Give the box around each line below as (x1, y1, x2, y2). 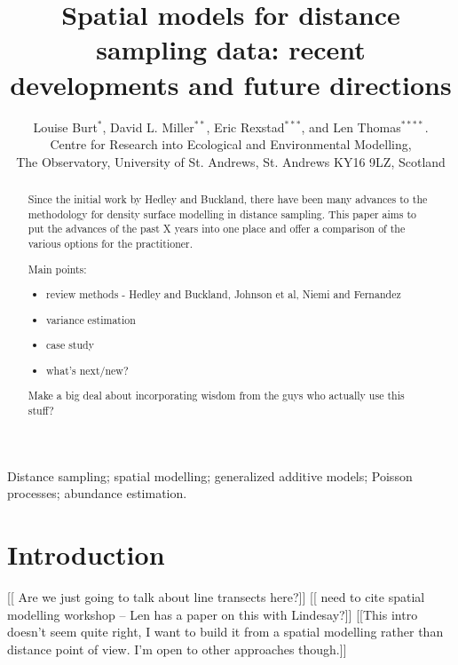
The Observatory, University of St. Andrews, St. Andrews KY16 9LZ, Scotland (16, 152, 446, 170)
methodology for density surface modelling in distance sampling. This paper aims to (28, 206, 416, 221)
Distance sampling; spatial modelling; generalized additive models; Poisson (7, 466, 413, 485)
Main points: (28, 261, 87, 276)
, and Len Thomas (301, 117, 401, 136)
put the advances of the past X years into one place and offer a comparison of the (28, 221, 406, 236)
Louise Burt (33, 117, 98, 136)
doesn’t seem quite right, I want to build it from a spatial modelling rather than (7, 622, 444, 641)
